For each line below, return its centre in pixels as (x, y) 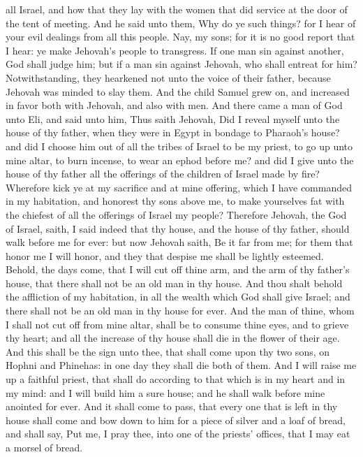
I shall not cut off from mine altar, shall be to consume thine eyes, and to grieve (177, 324)
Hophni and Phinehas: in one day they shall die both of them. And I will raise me (181, 365)
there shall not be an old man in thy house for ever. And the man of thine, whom (180, 311)
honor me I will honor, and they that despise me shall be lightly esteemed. (165, 255)
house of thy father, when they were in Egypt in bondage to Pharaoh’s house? (173, 132)
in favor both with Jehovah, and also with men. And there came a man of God (174, 105)
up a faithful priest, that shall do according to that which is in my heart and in (176, 379)
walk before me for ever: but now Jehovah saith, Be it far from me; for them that (179, 242)
